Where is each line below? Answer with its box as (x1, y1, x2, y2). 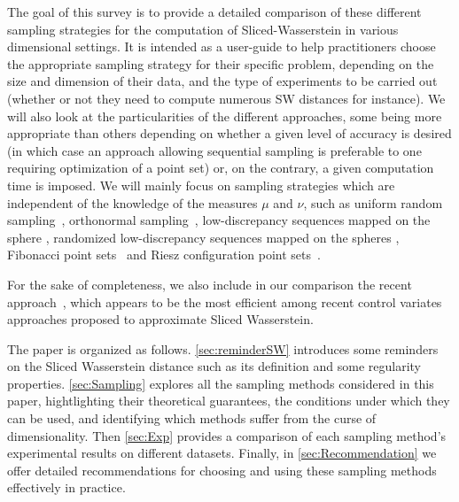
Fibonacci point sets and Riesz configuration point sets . (7, 245, 321, 264)
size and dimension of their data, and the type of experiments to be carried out (7, 72, 438, 90)
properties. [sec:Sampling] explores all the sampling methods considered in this (7, 374, 434, 392)
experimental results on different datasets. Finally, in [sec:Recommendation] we (7, 444, 437, 462)
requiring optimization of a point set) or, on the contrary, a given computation (7, 158, 434, 177)
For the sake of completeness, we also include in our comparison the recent (7, 274, 412, 293)
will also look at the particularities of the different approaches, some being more (7, 106, 442, 125)
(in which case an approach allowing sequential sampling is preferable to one (7, 141, 422, 159)
